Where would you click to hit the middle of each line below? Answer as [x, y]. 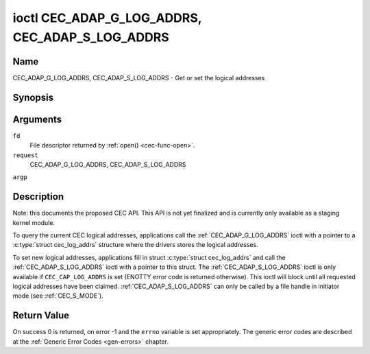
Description [38, 197]
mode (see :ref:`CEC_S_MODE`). [58, 296]
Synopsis [33, 97]
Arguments [37, 119]
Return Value [41, 316]
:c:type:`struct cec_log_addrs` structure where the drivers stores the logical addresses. [135, 245]
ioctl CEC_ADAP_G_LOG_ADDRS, [107, 18]
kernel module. [34, 222]
